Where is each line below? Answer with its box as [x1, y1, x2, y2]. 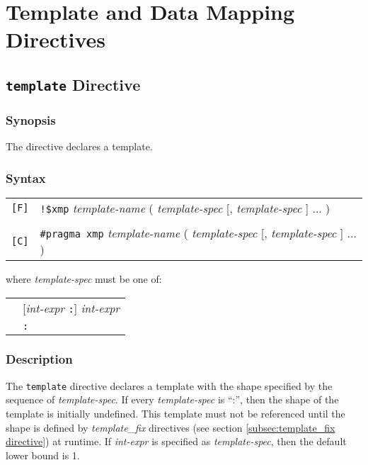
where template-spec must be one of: [6, 271, 162, 286]
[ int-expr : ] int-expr [23, 299, 120, 316]
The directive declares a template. [6, 139, 153, 154]
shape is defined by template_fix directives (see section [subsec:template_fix [6, 420, 335, 435]
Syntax [6, 169, 46, 186]
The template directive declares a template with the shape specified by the [6, 378, 333, 393]
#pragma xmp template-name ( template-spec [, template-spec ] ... [40, 224, 357, 241]
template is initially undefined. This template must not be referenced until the [6, 406, 345, 421]
